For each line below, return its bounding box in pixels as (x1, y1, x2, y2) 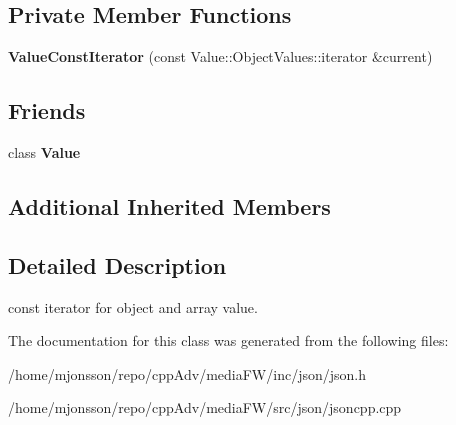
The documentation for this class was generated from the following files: (8, 330, 449, 351)
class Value (8, 142, 81, 162)
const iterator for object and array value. (8, 296, 258, 317)
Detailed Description (8, 249, 227, 280)
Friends (8, 95, 86, 126)
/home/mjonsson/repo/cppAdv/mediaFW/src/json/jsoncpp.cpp (8, 397, 402, 418)
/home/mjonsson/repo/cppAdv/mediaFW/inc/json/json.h (8, 363, 366, 384)
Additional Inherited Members (8, 190, 331, 221)
